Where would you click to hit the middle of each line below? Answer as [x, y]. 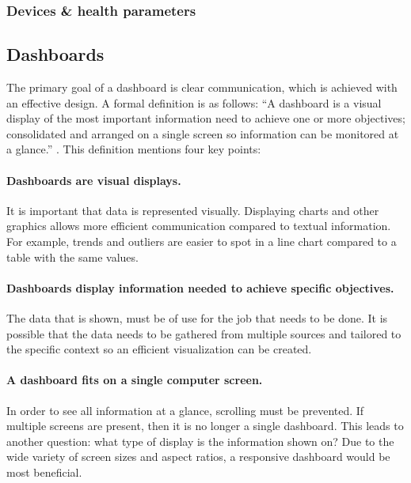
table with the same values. [72, 257]
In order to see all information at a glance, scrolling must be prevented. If [185, 410]
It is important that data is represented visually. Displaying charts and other [193, 210]
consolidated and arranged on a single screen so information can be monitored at [203, 133]
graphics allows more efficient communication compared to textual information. [199, 226]
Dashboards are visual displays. [94, 180]
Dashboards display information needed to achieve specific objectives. [200, 287]
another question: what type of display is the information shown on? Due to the [200, 441]
